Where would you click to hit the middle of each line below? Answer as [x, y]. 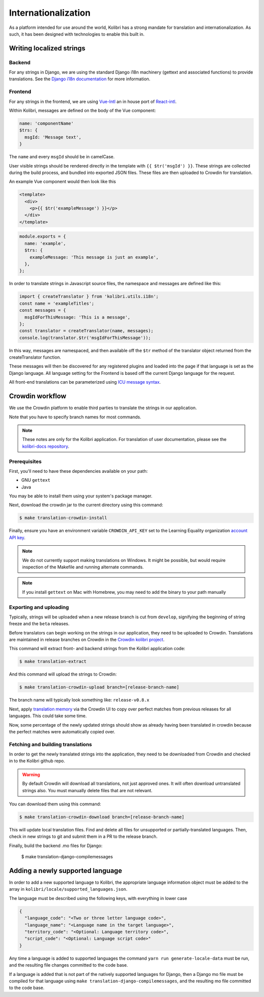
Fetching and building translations [51, 744]
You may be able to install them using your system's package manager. [81, 496]
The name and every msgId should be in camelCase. [62, 157]
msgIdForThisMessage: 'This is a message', [77, 317]
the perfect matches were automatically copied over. [62, 731]
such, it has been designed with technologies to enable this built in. [77, 34]
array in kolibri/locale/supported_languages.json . [68, 889]
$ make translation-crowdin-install [63, 518]
